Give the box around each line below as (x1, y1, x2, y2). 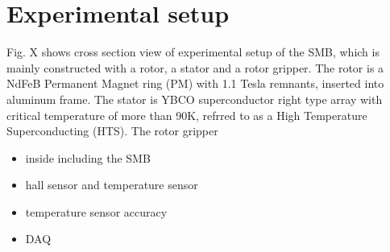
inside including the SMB (25, 149, 151, 166)
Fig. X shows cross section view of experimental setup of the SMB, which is (6, 43, 380, 60)
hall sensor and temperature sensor (25, 176, 198, 193)
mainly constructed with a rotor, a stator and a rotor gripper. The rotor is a (6, 59, 384, 76)
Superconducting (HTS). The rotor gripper (6, 122, 218, 139)
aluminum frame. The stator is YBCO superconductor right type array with (6, 90, 383, 107)
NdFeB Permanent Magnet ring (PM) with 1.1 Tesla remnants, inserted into (6, 75, 384, 92)
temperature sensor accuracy (25, 203, 168, 220)
